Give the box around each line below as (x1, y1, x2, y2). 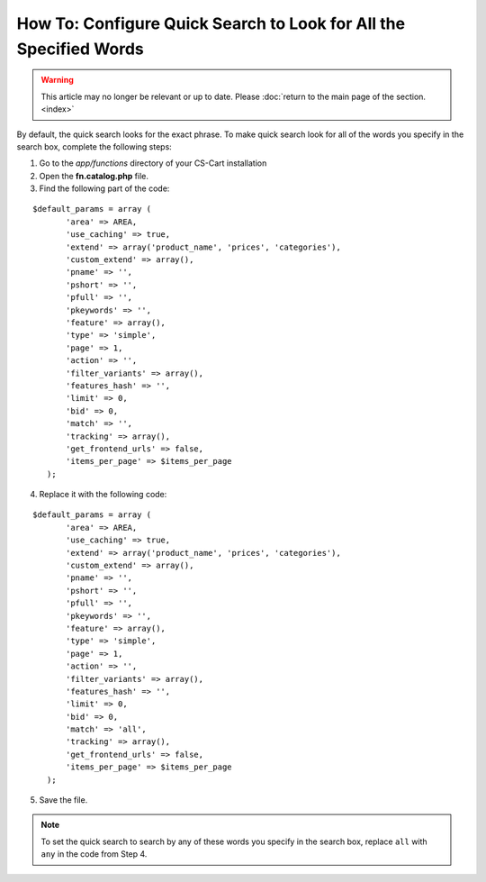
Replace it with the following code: (39, 489, 167, 500)
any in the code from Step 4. (40, 849, 148, 859)
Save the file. (39, 795, 88, 805)
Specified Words (16, 39, 144, 59)
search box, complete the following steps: (16, 141, 173, 152)
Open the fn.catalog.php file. (39, 170, 148, 181)
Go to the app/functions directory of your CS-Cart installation (39, 158, 267, 168)
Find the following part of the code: (39, 183, 170, 194)
